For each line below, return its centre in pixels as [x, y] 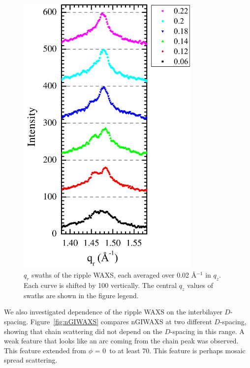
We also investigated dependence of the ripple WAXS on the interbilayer [113, 312]
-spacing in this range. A [207, 331]
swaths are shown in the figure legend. [81, 295]
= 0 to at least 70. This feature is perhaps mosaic [170, 350]
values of [200, 285]
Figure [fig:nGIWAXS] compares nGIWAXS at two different [121, 322]
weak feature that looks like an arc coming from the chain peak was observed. [121, 341]
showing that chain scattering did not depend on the [83, 331]
